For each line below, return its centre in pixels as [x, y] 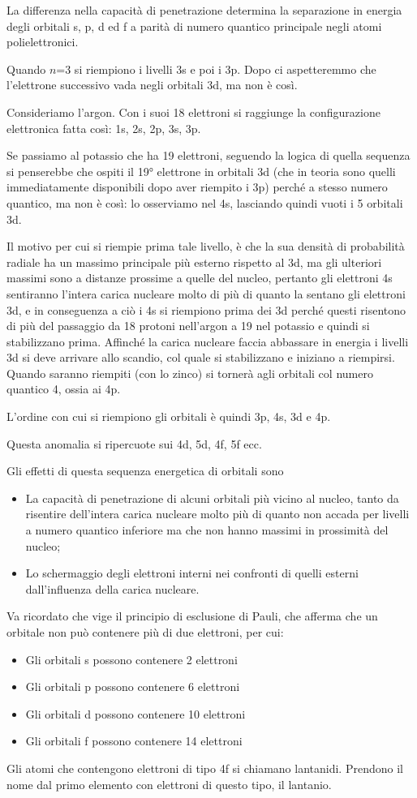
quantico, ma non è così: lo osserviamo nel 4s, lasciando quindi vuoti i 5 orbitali [205, 202]
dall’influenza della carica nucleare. [112, 588]
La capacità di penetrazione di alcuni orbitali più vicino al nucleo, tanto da [212, 498]
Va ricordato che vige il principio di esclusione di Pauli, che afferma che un [192, 616]
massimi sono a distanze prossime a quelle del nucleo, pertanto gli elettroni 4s [200, 278]
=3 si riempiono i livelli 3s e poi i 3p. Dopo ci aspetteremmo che [216, 69]
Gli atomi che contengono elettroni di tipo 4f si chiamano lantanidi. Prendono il [205, 768]
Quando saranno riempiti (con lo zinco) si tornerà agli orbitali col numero [190, 373]
